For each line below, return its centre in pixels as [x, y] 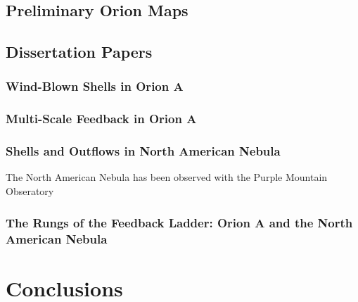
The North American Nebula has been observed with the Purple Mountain [167, 177]
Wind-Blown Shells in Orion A [95, 86]
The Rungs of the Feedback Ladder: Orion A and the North [179, 222]
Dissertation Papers [79, 52]
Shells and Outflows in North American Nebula [143, 151]
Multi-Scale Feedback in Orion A [101, 119]
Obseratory [30, 191]
